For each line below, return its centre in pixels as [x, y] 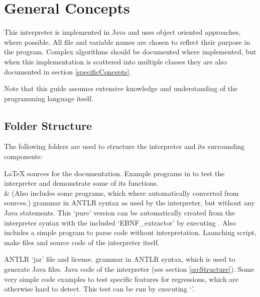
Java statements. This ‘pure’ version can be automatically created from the [120, 213]
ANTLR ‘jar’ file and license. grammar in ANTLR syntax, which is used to [120, 259]
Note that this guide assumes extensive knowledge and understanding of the [121, 88]
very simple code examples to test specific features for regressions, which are [121, 279]
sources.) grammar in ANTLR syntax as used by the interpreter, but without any [129, 203]
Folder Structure [48, 125]
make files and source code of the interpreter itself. [82, 242]
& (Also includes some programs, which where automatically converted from [121, 193]
